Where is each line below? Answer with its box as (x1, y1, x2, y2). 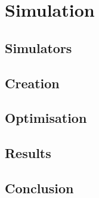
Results (5, 144, 51, 162)
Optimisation (5, 109, 87, 127)
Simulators (5, 38, 72, 57)
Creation (5, 73, 60, 92)
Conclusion (5, 178, 74, 197)
